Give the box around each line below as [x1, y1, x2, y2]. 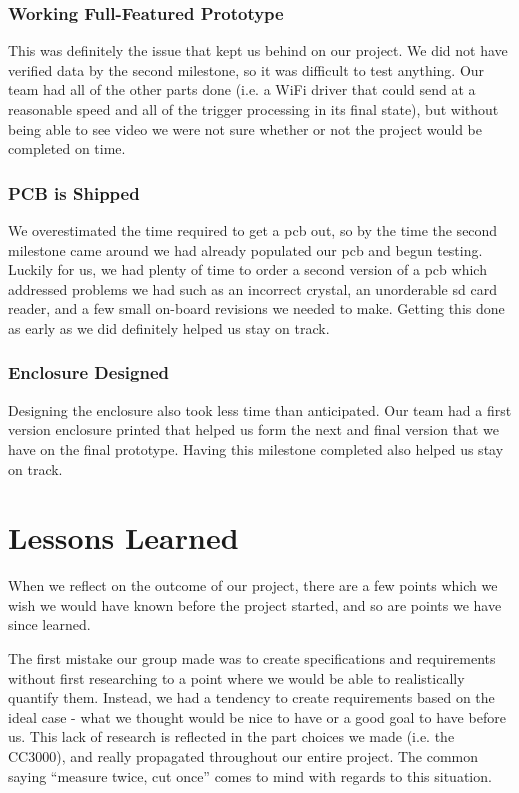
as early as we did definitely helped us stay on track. [8, 317, 330, 338]
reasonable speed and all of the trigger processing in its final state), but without [8, 99, 499, 119]
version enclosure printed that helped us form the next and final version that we [8, 419, 499, 440]
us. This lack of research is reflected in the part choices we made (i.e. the [8, 726, 455, 747]
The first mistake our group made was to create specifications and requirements [8, 648, 496, 669]
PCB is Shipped [8, 180, 140, 205]
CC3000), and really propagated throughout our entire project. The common [8, 746, 479, 767]
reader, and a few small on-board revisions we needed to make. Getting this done [8, 298, 505, 319]
